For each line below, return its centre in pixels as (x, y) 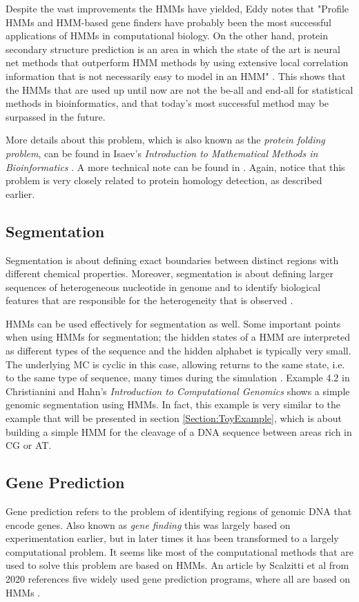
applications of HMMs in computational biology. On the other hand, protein (167, 36)
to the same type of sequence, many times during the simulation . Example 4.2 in (178, 378)
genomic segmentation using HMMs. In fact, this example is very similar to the (173, 404)
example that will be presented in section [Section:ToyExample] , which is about (174, 418)
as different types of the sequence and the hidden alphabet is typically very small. (178, 351)
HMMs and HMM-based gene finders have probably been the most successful (168, 22)
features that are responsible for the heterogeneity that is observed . (149, 300)
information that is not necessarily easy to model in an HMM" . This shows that (176, 76)
